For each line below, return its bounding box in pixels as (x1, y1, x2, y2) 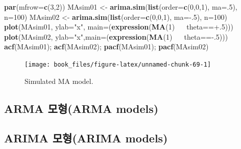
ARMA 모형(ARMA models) (4, 100, 159, 116)
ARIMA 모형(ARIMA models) (4, 130, 168, 146)
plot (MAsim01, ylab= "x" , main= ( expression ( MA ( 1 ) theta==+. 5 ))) (4, 21, 234, 32)
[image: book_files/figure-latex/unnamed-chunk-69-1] (25, 61, 211, 68)
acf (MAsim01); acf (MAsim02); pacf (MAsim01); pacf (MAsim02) (4, 41, 209, 52)
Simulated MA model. (25, 75, 93, 86)
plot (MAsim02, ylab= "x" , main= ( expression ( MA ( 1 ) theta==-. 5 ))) (4, 31, 228, 42)
